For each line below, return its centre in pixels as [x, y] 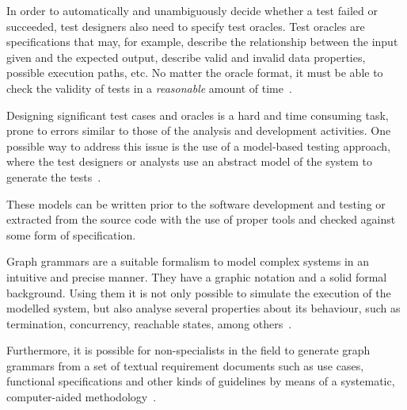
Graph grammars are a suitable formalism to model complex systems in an [188, 261]
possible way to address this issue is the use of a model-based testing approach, [199, 146]
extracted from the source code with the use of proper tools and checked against [201, 219]
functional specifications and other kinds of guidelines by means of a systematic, [201, 381]
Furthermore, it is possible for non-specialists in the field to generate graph [188, 350]
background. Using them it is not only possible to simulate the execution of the [199, 292]
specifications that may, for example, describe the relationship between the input [202, 42]
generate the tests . [54, 176]
